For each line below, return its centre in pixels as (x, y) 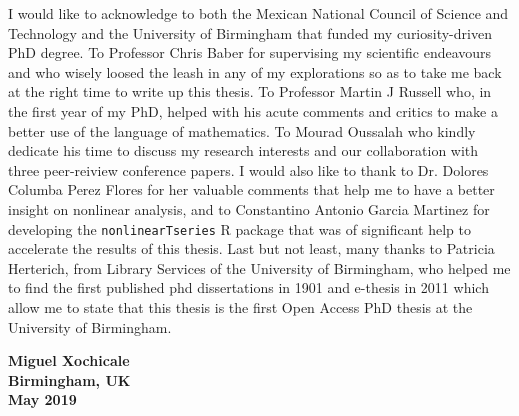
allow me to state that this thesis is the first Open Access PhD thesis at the (240, 306)
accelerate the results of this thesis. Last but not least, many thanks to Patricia (251, 248)
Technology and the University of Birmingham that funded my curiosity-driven (250, 32)
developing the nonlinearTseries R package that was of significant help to (239, 228)
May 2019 (42, 399)
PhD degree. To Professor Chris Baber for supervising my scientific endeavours (250, 52)
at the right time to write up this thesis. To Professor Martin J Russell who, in (250, 91)
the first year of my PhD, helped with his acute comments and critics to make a (253, 110)
